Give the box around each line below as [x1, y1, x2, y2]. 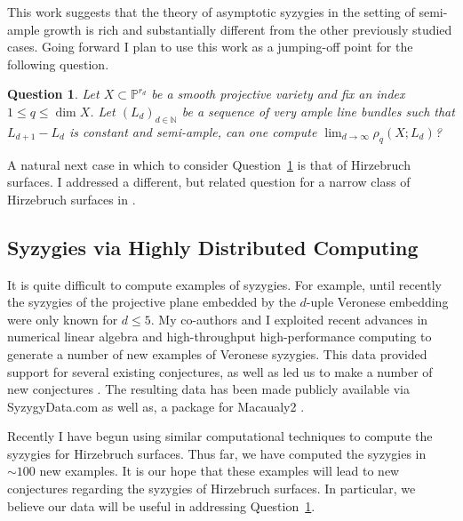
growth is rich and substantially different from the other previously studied [44, 20, 452, 38]
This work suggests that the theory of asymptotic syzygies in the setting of [7, 3, 415, 20]
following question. [7, 54, 109, 73]
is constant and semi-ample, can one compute [68, 122, 317, 140]
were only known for [7, 309, 118, 328]
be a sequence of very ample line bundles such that [181, 101, 455, 120]
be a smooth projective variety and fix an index [151, 84, 405, 103]
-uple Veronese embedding [306, 293, 449, 311]
